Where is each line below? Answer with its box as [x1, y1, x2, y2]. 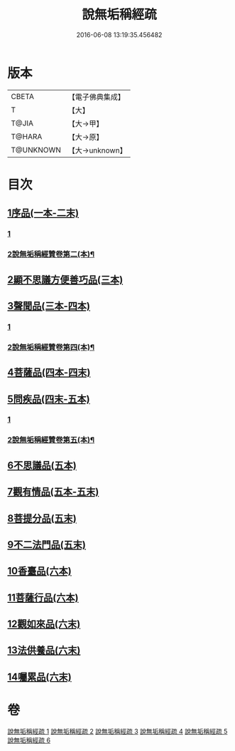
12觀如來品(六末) [7, 618, 81, 631]
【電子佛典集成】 [67, 92, 126, 102]
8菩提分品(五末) [7, 512, 77, 524]
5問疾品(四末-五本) [7, 393, 90, 405]
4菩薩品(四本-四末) [7, 366, 91, 378]
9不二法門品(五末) [7, 539, 87, 551]
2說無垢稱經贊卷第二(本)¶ [7, 249, 95, 259]
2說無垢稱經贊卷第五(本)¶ [7, 435, 95, 445]
